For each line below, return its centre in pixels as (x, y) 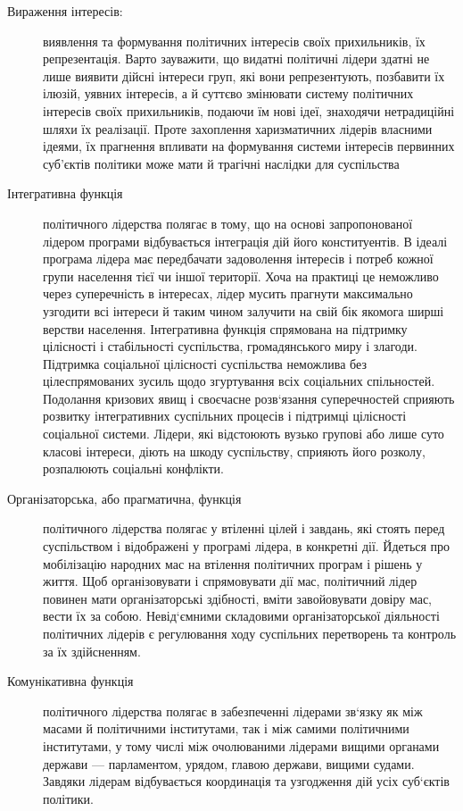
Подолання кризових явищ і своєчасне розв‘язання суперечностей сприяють (249, 398)
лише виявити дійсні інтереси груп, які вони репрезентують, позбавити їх (244, 75)
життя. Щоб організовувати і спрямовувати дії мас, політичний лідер (230, 581)
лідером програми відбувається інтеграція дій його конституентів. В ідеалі (245, 241)
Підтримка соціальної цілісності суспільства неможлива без (205, 363)
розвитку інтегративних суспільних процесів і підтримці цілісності (225, 416)
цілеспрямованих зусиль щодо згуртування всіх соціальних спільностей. (239, 381)
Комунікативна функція (70, 681)
